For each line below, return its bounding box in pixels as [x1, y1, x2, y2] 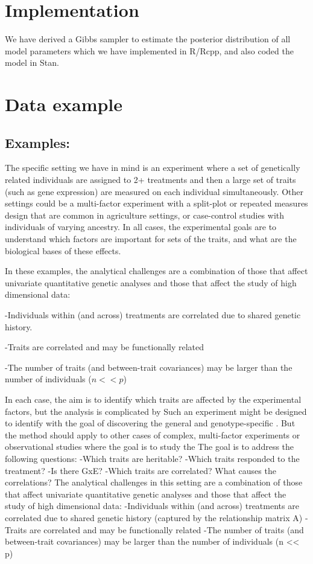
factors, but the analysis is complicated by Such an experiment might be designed [5, 405, 307, 417]
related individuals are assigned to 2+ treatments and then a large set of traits [5, 173, 296, 186]
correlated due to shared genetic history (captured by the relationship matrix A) [5, 511, 303, 524]
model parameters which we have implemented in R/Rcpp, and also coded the [5, 44, 294, 57]
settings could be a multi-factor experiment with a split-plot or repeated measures [5, 197, 308, 210]
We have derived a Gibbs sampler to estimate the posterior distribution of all [5, 33, 291, 45]
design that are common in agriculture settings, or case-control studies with [5, 208, 285, 221]
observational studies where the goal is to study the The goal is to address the [5, 440, 294, 453]
